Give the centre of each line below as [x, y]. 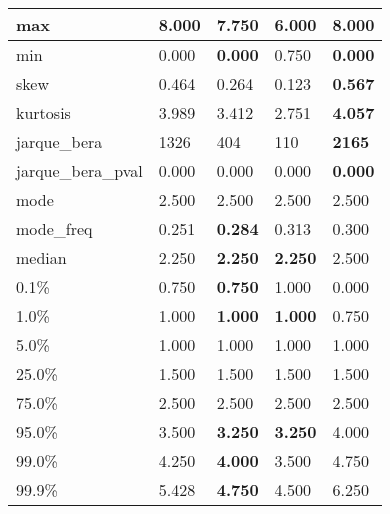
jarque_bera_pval [79, 170]
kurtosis [43, 112]
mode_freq [54, 228]
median [41, 257]
